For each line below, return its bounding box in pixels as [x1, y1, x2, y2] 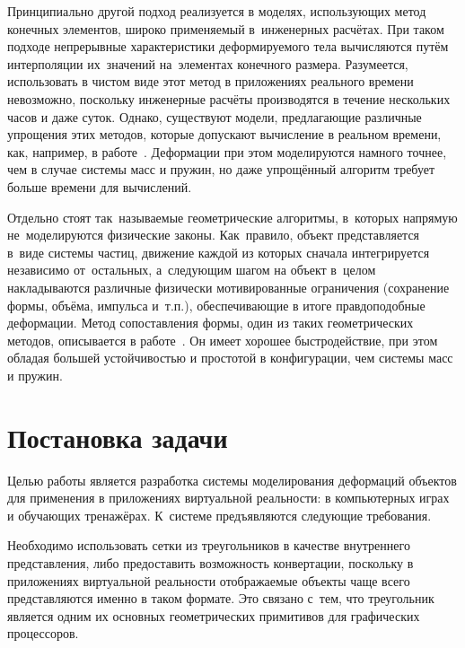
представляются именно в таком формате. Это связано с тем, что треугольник [7, 589, 434, 608]
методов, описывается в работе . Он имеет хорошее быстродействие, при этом [7, 330, 438, 349]
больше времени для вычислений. [7, 177, 192, 196]
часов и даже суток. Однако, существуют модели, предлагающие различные [7, 107, 422, 126]
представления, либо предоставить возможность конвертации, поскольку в [7, 553, 414, 572]
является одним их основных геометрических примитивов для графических [7, 606, 420, 625]
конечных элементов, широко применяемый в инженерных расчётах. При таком [7, 19, 444, 38]
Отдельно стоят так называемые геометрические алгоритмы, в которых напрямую [7, 207, 458, 226]
